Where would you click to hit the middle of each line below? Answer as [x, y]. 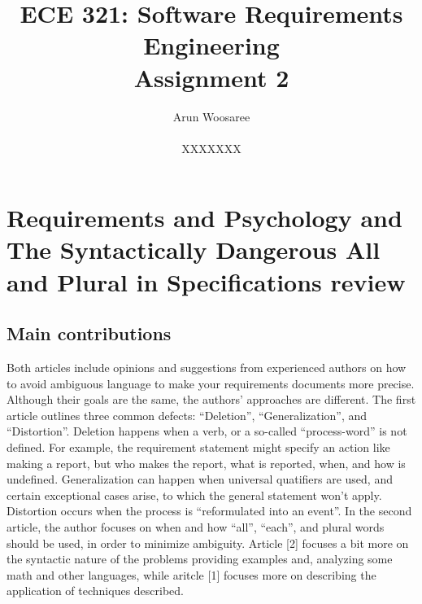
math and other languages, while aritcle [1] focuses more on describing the [191, 574]
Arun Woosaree [211, 116]
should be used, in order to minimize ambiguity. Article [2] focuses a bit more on [208, 543]
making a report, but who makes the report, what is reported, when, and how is [206, 463]
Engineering [211, 45]
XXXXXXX [211, 148]
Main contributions [89, 333]
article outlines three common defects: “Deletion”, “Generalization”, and [187, 415]
